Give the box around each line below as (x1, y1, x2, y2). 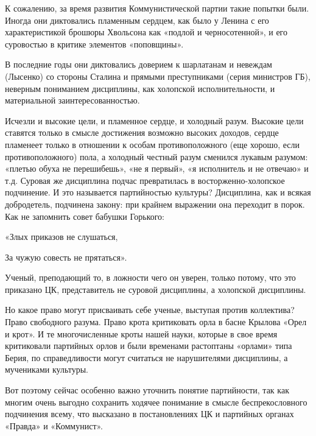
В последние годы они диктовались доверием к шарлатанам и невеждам (5, 58, 272, 71)
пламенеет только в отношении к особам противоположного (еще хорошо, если (5, 138, 300, 150)
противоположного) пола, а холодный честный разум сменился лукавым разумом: (5, 150, 308, 163)
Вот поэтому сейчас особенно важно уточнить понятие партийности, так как (5, 384, 289, 396)
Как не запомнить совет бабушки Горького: (5, 209, 165, 222)
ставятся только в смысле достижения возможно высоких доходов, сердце (5, 126, 279, 139)
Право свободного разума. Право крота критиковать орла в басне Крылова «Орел (5, 315, 307, 328)
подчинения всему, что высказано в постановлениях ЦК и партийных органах (5, 407, 294, 420)
